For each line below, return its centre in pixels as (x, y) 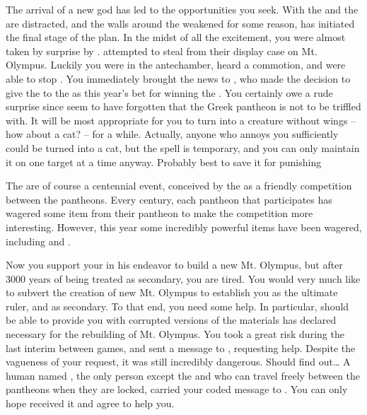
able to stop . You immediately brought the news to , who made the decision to (178, 78)
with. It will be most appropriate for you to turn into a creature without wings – (181, 120)
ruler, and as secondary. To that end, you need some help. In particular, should (177, 306)
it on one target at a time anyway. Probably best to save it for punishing (164, 162)
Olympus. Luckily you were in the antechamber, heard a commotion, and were (176, 65)
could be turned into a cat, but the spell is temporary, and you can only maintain (183, 147)
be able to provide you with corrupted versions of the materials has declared (171, 320)
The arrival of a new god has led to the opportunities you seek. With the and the (182, 9)
